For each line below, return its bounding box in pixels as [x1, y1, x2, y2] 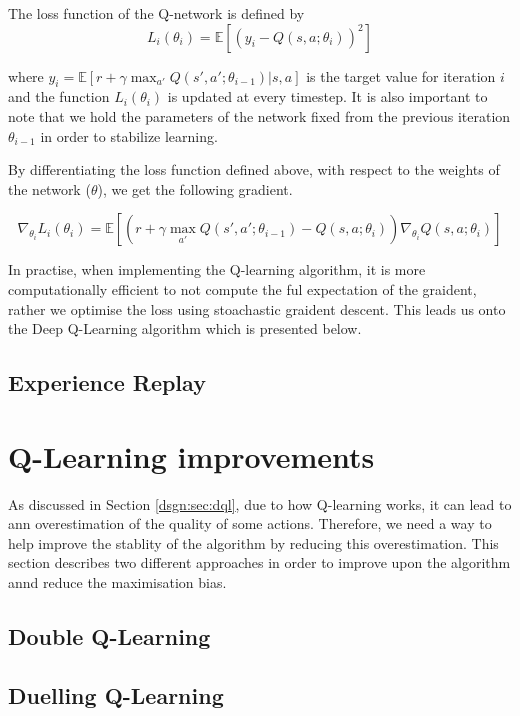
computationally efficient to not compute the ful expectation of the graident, [8, 278, 477, 299]
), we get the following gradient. [97, 178, 293, 199]
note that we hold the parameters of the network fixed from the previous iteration [8, 105, 511, 126]
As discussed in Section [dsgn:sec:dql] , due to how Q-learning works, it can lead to [8, 493, 512, 514]
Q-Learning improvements [8, 435, 375, 476]
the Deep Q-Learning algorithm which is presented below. [8, 318, 362, 339]
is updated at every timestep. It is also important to [167, 86, 488, 107]
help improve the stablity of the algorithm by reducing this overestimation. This [8, 532, 499, 553]
